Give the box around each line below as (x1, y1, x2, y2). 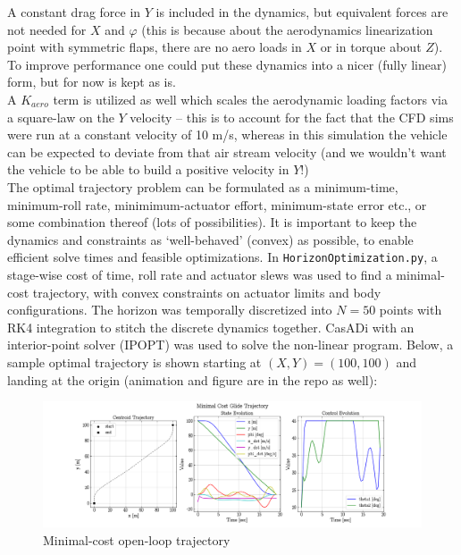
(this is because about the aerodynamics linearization (141, 20, 433, 38)
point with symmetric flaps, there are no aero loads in (7, 38, 302, 56)
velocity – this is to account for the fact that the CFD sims (130, 107, 454, 126)
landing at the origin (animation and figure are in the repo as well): (7, 370, 378, 389)
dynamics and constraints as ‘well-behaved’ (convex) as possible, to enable (7, 230, 414, 248)
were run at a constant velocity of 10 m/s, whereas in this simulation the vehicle (7, 125, 448, 144)
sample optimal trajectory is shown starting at (7, 352, 262, 371)
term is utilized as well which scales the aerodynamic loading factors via (53, 89, 448, 108)
